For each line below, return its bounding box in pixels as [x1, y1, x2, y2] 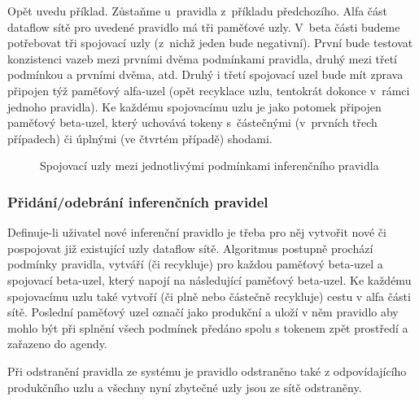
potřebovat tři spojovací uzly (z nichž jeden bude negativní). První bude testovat [7, 34, 413, 51]
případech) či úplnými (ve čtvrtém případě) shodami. [7, 129, 273, 146]
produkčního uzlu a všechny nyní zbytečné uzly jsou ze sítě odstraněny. [7, 378, 362, 395]
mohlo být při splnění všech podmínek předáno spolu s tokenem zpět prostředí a [7, 319, 408, 336]
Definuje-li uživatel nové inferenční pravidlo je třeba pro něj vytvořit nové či [7, 224, 386, 241]
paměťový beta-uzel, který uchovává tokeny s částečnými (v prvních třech [7, 114, 378, 131]
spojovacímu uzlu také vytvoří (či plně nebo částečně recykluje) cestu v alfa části [7, 287, 411, 304]
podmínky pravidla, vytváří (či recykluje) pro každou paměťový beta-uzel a [7, 255, 383, 272]
